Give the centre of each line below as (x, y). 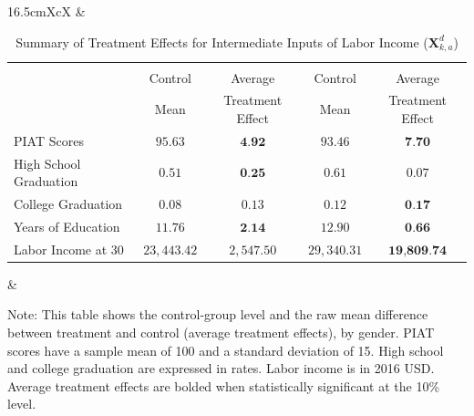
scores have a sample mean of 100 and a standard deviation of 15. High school (226, 350)
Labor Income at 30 (69, 249)
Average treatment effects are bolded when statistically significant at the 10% (224, 385)
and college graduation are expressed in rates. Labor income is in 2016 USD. (221, 368)
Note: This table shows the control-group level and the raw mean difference (218, 314)
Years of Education (67, 226)
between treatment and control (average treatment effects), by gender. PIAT (221, 333)
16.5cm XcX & (46, 11)
